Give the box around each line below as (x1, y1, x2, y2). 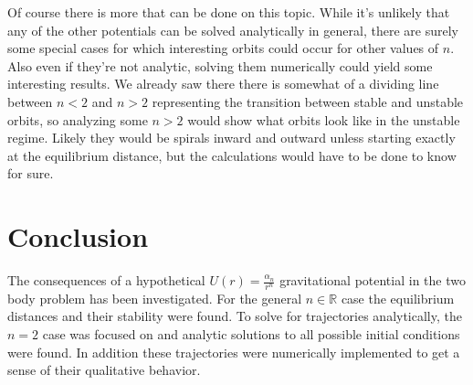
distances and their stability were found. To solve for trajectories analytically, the (7, 306, 462, 326)
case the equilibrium (341, 288, 455, 307)
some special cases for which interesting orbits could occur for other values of (7, 38, 439, 58)
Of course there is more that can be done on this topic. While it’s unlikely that (7, 3, 450, 21)
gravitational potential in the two (279, 271, 466, 290)
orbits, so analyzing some (7, 110, 148, 129)
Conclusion (7, 218, 149, 255)
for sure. (7, 164, 54, 183)
